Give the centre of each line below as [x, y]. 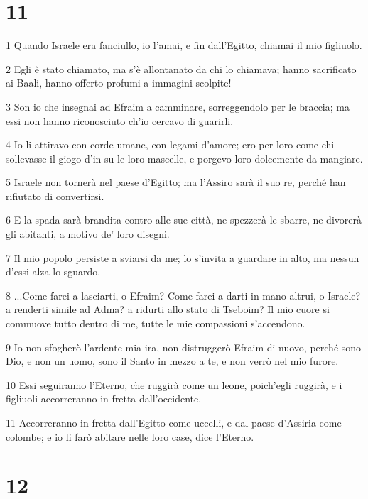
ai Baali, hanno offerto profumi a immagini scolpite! [119, 83]
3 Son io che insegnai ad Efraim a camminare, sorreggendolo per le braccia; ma [178, 106]
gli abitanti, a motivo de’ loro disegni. [88, 234]
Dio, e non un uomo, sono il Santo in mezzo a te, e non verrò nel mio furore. [172, 361]
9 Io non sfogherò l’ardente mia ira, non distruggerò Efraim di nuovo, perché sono [184, 347]
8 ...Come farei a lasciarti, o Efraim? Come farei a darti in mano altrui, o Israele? [183, 295]
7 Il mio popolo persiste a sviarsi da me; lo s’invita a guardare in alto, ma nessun [183, 257]
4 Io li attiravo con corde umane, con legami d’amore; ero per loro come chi [170, 144]
